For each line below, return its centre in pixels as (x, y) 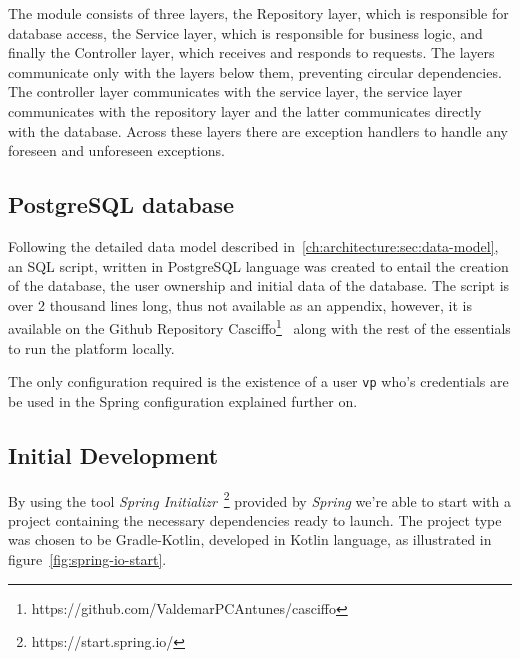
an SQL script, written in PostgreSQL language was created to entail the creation (258, 265)
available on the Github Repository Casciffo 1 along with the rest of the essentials (259, 326)
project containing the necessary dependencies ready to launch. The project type (255, 519)
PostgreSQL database (121, 204)
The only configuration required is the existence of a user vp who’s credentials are (258, 381)
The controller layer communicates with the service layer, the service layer (235, 91)
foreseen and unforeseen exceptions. (116, 150)
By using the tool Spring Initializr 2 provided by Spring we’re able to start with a (259, 499)
